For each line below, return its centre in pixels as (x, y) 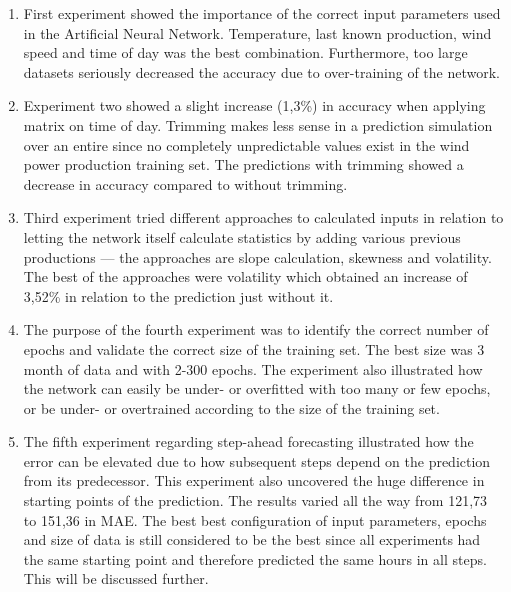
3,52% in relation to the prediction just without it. (178, 295)
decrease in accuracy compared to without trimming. (185, 183)
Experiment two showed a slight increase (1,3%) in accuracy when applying (254, 105)
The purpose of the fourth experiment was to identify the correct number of (256, 329)
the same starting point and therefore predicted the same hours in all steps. (255, 558)
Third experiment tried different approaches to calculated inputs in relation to (263, 217)
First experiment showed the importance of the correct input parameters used (262, 13)
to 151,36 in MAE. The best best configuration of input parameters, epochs (255, 519)
